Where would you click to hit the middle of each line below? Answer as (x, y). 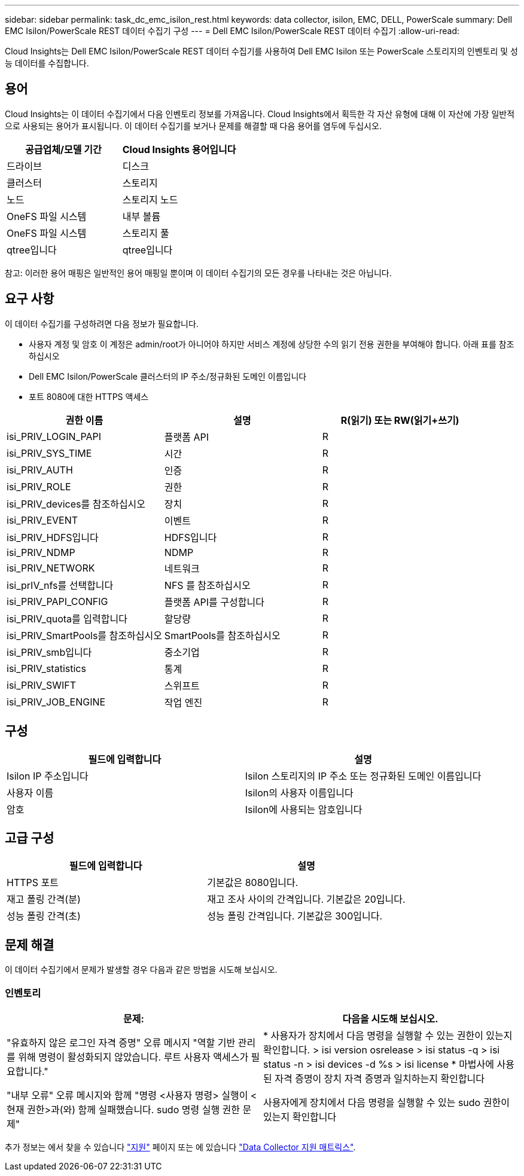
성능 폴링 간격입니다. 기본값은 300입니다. (295, 916)
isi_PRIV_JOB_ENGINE (56, 702)
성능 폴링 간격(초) (44, 916)
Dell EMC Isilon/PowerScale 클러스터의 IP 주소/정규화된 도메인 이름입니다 (168, 376)
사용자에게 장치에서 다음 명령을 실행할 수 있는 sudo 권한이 (386, 1102)
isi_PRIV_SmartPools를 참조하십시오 (84, 635)
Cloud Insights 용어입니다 (179, 149)
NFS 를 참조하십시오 (207, 585)
